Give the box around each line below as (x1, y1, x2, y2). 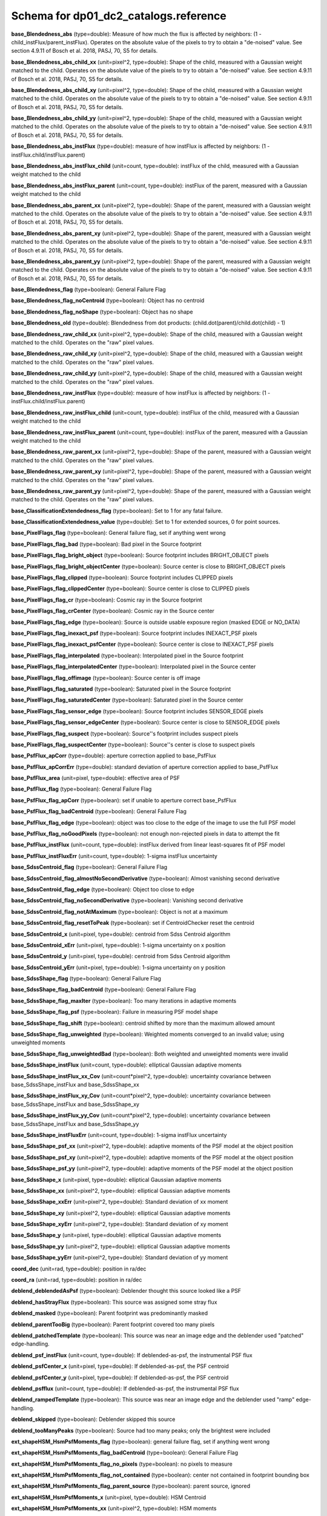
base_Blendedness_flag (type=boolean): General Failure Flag (11, 286, 166, 293)
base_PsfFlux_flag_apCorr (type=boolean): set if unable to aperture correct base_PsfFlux (11, 796, 237, 803)
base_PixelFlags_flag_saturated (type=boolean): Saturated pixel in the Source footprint (11, 685, 231, 693)
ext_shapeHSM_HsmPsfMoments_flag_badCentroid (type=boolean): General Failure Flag (11, 1449, 239, 1457)
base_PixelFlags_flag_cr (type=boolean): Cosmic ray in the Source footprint (11, 596, 202, 603)
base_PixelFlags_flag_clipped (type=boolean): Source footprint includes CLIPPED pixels (11, 574, 233, 582)
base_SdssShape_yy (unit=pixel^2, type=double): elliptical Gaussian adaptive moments (11, 1243, 230, 1250)
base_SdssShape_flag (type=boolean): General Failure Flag (11, 975, 162, 982)
